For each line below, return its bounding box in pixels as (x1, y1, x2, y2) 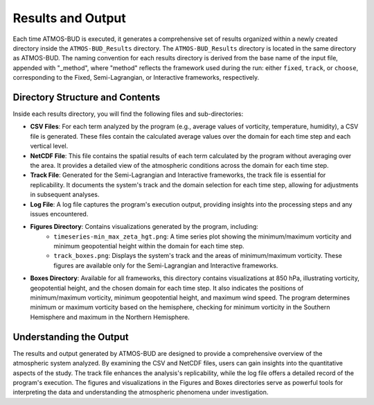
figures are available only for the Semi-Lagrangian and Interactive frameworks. (53, 261, 278, 270)
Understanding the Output (12, 331, 130, 343)
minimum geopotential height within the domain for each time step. (53, 242, 245, 250)
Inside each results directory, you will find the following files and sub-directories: (12, 110, 244, 118)
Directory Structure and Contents (12, 91, 161, 103)
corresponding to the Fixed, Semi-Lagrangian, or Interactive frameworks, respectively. (12, 74, 260, 82)
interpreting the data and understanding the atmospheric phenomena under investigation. (12, 388, 269, 397)
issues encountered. (30, 209, 89, 218)
